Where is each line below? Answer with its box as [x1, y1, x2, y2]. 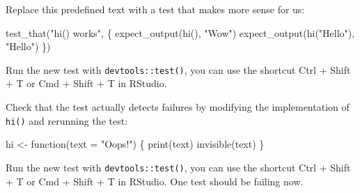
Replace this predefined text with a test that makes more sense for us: [6, 2, 305, 16]
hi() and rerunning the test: [6, 113, 128, 128]
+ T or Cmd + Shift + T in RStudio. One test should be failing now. [6, 173, 304, 188]
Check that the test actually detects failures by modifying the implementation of [6, 100, 350, 114]
